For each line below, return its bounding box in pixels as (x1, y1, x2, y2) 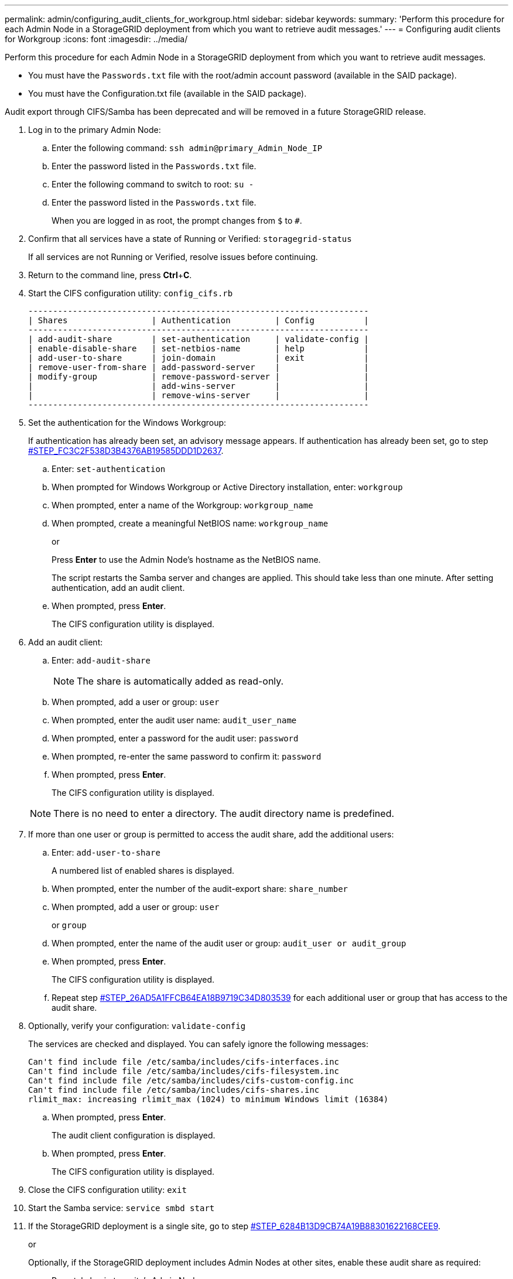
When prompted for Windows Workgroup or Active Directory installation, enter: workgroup (52, 482, 403, 492)
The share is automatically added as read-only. (77, 675, 284, 687)
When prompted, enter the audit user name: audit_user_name (52, 715, 297, 725)
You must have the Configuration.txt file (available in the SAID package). (28, 88, 307, 98)
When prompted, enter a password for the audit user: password (52, 733, 299, 743)
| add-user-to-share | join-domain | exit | (28, 353, 369, 363)
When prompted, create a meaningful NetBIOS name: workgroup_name (52, 518, 329, 528)
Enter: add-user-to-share (52, 847, 160, 857)
